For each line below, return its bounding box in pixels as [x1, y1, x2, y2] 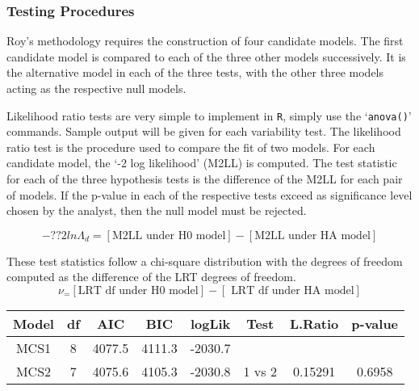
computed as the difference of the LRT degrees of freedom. [6, 268, 296, 285]
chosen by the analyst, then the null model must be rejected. [6, 202, 307, 219]
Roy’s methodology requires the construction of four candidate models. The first [6, 32, 404, 49]
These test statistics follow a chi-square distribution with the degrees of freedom [6, 252, 403, 269]
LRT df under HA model [231, 285, 354, 296]
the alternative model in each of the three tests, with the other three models [6, 64, 384, 81]
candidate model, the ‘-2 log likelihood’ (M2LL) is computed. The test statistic [6, 154, 397, 171]
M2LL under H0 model [111, 229, 226, 242]
